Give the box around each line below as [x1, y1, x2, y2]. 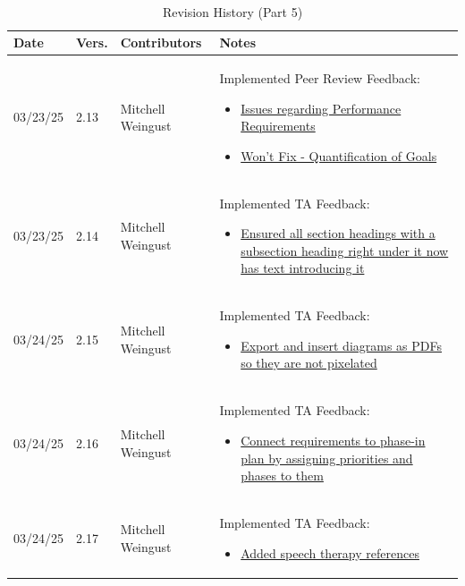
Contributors [120, 33, 202, 52]
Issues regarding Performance [241, 98, 402, 117]
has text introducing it [241, 259, 365, 277]
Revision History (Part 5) [162, 2, 303, 21]
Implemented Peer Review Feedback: [219, 69, 420, 88]
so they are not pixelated [241, 353, 377, 372]
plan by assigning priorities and [241, 448, 413, 467]
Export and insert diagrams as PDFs [241, 335, 443, 354]
